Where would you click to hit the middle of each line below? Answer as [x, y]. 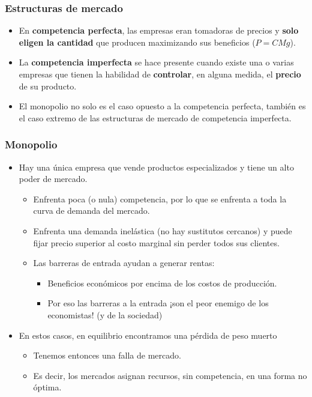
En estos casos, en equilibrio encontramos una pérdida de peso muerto [148, 335]
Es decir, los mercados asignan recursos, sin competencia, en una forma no [170, 375]
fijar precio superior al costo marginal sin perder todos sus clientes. [156, 242]
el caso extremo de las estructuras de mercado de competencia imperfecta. [155, 117]
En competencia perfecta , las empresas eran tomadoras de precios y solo [159, 30]
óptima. [47, 387]
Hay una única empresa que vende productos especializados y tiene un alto [156, 167]
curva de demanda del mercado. [91, 211]
